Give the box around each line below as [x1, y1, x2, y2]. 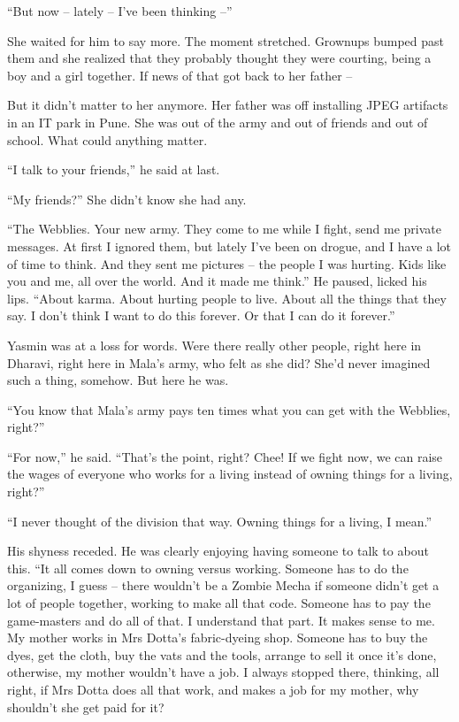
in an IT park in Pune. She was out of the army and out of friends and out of [7, 112, 428, 131]
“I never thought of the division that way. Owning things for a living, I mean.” [7, 511, 432, 530]
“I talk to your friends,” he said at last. [7, 160, 220, 179]
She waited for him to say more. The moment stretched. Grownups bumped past [7, 31, 445, 50]
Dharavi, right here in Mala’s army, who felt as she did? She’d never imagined [7, 353, 431, 372]
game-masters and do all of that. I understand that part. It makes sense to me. [7, 611, 435, 629]
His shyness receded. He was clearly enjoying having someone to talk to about [7, 541, 429, 560]
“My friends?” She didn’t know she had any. [7, 189, 247, 208]
